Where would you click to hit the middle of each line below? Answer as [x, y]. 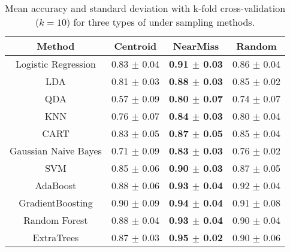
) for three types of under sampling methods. [161, 22]
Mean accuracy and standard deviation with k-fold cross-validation [145, 8]
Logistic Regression [55, 64]
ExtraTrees [56, 237]
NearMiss [196, 46]
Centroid [135, 46]
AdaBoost [56, 185]
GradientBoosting [56, 203]
